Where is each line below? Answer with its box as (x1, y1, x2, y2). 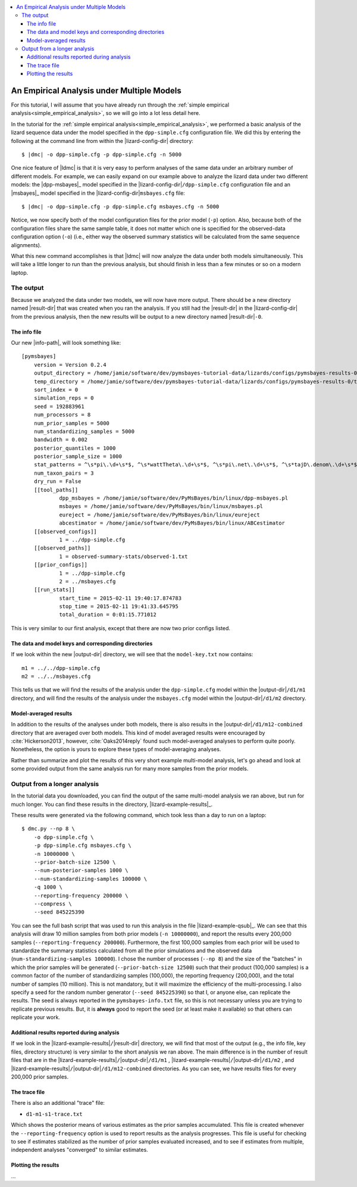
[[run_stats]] (33, 587, 76, 593)
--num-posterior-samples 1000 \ (33, 867, 129, 874)
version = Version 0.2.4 (33, 361, 107, 368)
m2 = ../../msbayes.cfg (21, 673, 91, 680)
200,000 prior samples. (11, 1073, 68, 1080)
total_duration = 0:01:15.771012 (59, 611, 157, 618)
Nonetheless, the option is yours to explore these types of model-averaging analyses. (11, 746, 221, 753)
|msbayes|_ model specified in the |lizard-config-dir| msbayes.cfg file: (11, 189, 186, 197)
